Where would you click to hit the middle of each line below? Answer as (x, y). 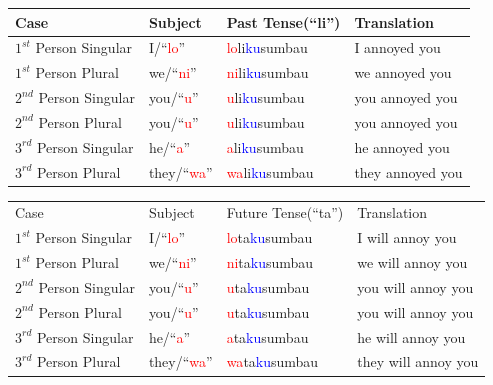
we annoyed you (403, 72)
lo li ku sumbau (267, 47)
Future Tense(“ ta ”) (285, 212)
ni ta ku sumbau (270, 262)
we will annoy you (412, 262)
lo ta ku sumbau (269, 237)
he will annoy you (411, 336)
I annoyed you (397, 47)
